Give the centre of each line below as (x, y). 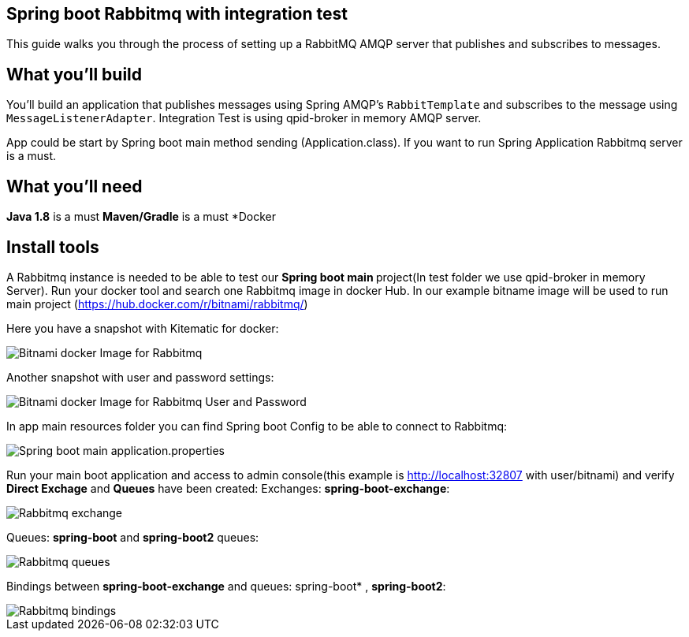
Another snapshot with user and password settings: (140, 377)
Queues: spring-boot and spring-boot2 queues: (133, 537)
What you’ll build (74, 74)
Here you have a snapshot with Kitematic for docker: (143, 328)
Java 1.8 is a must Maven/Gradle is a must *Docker (142, 217)
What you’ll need (74, 186)
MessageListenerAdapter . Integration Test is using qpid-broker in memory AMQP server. (244, 118)
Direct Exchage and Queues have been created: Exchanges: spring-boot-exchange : (228, 488)
